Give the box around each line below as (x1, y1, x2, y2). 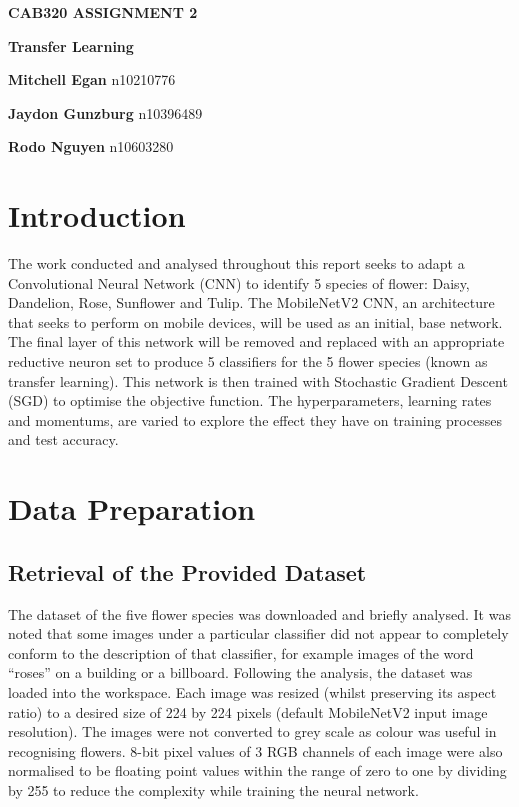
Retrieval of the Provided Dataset (8, 556, 367, 587)
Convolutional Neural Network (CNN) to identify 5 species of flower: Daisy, (8, 272, 470, 293)
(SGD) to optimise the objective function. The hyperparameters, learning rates (8, 390, 492, 411)
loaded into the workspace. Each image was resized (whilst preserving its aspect (8, 681, 497, 702)
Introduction (8, 195, 186, 236)
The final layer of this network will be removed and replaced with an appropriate (8, 331, 505, 352)
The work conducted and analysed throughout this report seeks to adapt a (8, 253, 465, 274)
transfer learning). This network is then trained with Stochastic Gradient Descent (8, 370, 508, 391)
